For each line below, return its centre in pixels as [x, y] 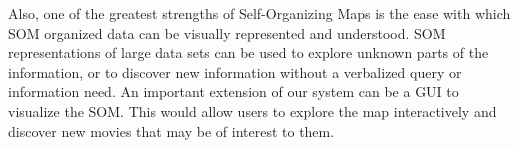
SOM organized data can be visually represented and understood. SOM [227, 32]
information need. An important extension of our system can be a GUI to [233, 91]
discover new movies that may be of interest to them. [171, 130]
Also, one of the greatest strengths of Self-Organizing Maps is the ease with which [259, 13]
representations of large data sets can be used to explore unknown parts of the [248, 52]
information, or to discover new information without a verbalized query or [235, 71]
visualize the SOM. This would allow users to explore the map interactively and [252, 110]
